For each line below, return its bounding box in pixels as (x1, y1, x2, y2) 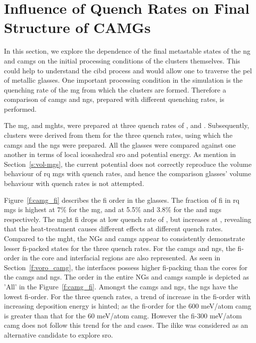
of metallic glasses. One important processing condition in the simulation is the (4, 75, 243, 85)
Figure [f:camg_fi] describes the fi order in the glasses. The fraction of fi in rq (4, 194, 240, 205)
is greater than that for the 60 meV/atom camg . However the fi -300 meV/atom (4, 310, 242, 320)
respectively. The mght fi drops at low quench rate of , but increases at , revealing (4, 214, 252, 224)
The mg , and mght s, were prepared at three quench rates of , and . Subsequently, (4, 120, 249, 130)
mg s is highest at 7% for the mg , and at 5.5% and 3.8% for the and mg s (4, 204, 222, 215)
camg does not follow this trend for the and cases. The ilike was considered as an (4, 320, 248, 330)
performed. (4, 103, 37, 114)
